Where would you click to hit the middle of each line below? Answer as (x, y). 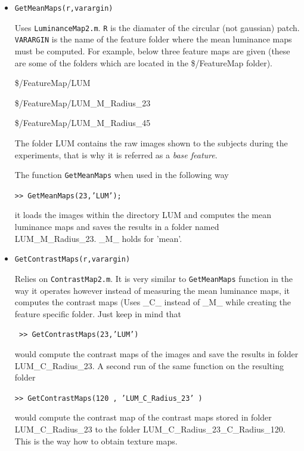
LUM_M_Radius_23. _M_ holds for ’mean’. (98, 238)
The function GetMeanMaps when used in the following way (122, 175)
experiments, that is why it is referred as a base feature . (116, 154)
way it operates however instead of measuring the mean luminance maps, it (152, 290)
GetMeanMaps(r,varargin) (64, 8)
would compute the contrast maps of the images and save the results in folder (156, 353)
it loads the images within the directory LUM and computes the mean (143, 215)
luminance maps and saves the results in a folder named (117, 227)
